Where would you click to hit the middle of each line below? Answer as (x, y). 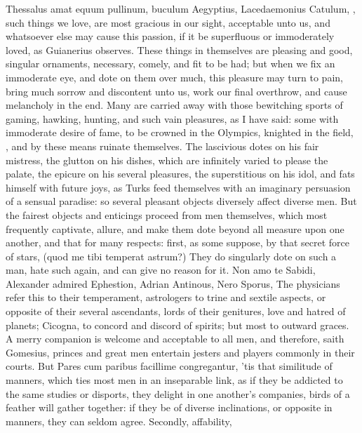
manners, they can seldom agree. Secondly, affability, (119, 421)
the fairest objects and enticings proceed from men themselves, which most (167, 214)
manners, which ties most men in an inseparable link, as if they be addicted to (174, 380)
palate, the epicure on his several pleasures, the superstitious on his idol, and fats (180, 174)
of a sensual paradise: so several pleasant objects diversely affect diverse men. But (181, 201)
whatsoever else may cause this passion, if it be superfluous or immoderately (170, 36)
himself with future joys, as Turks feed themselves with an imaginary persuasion (178, 187)
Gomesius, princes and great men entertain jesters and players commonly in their (180, 352)
